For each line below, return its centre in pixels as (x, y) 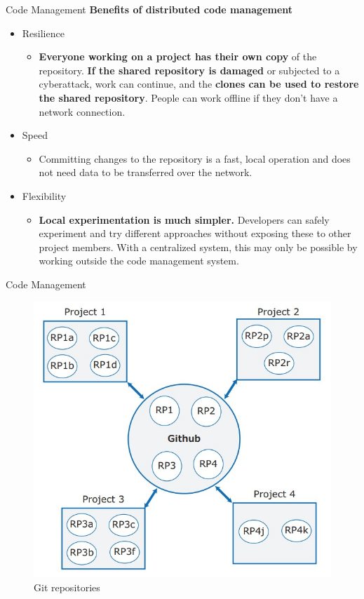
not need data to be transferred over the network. (146, 172)
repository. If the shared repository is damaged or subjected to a (189, 70)
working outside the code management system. (139, 261)
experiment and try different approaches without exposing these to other (195, 233)
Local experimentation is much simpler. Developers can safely (184, 219)
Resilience (43, 33)
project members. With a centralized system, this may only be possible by (198, 247)
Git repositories (67, 587)
